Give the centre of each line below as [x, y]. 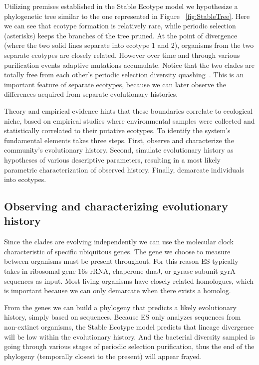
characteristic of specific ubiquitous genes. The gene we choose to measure [117, 251]
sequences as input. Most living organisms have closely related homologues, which [129, 280]
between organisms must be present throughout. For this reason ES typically [121, 261]
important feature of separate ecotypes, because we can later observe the [115, 84]
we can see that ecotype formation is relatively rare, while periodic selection [120, 26]
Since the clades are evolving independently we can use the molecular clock [119, 242]
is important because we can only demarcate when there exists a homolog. [118, 290]
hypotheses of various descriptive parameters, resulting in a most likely [112, 159]
